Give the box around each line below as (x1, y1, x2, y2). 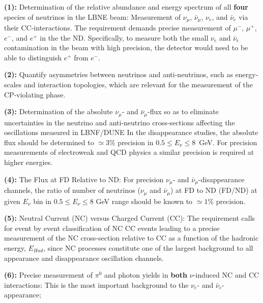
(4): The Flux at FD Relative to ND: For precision (4, 174, 164, 184)
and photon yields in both (104, 270, 188, 280)
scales (4, 79, 22, 90)
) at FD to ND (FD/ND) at (170, 185, 257, 195)
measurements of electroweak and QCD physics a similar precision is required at (4, 147, 254, 157)
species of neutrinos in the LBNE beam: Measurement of (4, 11, 181, 22)
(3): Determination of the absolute (4, 106, 113, 117)
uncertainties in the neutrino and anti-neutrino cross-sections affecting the (4, 117, 235, 127)
